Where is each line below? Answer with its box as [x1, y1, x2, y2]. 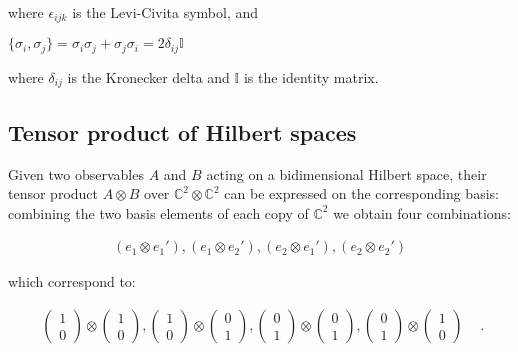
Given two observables [8, 163, 144, 184]
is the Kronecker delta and [67, 66, 230, 87]
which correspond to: [8, 271, 136, 292]
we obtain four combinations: [333, 202, 512, 223]
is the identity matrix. [243, 66, 379, 87]
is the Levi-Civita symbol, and [72, 2, 259, 22]
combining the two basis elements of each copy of [8, 202, 309, 223]
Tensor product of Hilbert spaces [8, 116, 357, 147]
